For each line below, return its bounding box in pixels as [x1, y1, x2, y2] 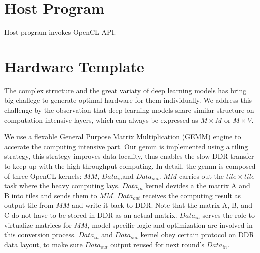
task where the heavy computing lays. [4, 180, 120, 191]
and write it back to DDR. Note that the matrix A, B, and [71, 200, 252, 210]
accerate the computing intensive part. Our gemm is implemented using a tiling [4, 141, 248, 151]
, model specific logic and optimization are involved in [87, 219, 253, 230]
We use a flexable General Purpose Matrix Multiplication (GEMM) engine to [4, 131, 241, 142]
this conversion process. [4, 229, 76, 240]
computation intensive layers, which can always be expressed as [4, 114, 198, 125]
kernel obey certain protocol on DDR [140, 229, 254, 240]
